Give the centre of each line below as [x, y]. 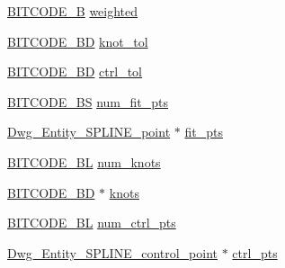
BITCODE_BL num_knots [84, 161]
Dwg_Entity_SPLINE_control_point [113, 252]
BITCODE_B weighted [73, 11]
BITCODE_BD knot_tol [78, 41]
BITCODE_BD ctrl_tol [75, 71]
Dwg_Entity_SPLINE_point [89, 132]
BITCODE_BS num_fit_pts [88, 101]
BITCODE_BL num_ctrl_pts [92, 223]
